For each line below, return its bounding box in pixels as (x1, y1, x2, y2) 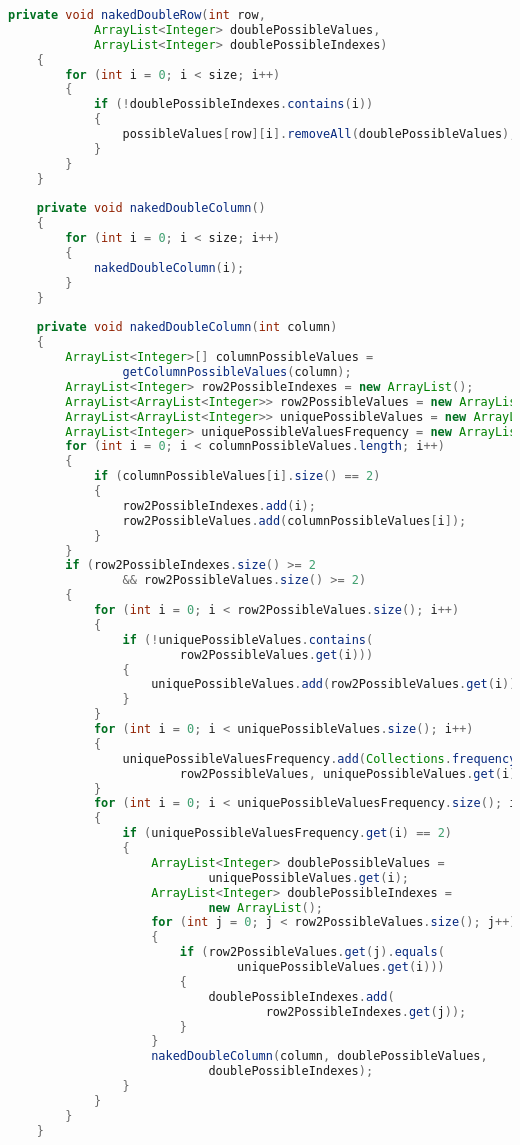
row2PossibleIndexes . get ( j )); (265, 1004, 467, 1019)
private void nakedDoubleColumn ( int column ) (36, 320, 338, 335)
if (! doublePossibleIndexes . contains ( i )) (93, 97, 374, 112)
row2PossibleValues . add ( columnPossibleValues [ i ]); (122, 513, 467, 528)
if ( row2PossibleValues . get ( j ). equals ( (179, 945, 445, 960)
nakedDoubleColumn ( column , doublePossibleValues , (151, 1049, 488, 1064)
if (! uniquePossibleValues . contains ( (122, 632, 374, 647)
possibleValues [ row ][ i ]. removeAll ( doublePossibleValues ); (122, 127, 517, 141)
